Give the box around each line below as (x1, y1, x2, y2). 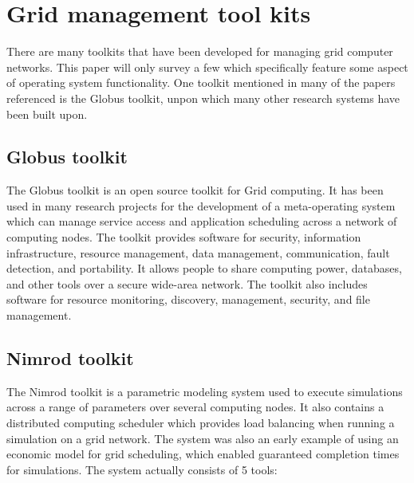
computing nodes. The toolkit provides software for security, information (6, 229, 361, 245)
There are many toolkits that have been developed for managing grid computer (6, 43, 393, 60)
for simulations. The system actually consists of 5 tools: (6, 461, 278, 477)
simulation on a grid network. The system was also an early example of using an (6, 430, 399, 446)
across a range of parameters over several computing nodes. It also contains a (6, 399, 384, 415)
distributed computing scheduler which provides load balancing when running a (6, 414, 395, 431)
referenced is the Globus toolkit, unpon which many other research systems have (6, 89, 400, 106)
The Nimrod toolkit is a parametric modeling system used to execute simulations (6, 383, 403, 399)
